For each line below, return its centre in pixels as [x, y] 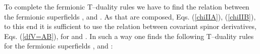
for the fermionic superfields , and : [59, 46]
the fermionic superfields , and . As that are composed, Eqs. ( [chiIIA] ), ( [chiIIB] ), [130, 16]
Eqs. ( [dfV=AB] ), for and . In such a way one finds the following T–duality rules [129, 36]
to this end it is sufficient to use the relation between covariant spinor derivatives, [130, 26]
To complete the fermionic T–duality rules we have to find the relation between [127, 6]
